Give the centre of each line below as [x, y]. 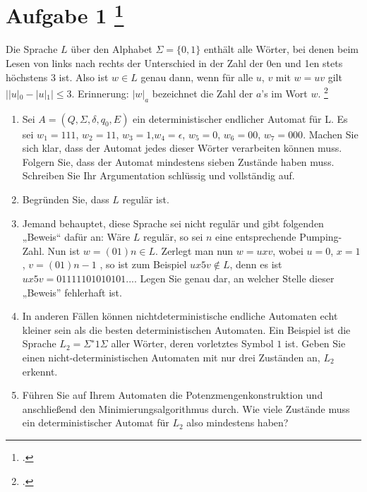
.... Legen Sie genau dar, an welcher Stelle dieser [230, 278]
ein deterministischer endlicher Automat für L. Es [240, 118]
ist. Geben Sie [315, 343]
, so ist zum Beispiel [143, 264]
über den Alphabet [112, 49]
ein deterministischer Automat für [96, 422]
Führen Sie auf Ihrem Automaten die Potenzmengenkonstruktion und [173, 395]
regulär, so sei [173, 237]
